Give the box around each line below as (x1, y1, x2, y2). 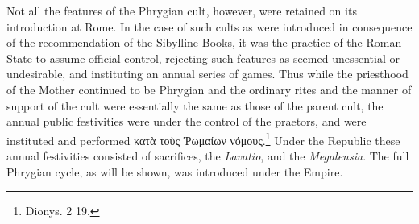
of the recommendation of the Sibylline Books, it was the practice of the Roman (6, 34, 402, 51)
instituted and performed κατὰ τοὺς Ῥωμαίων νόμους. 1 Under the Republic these (6, 129, 400, 148)
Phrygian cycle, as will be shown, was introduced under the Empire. (6, 163, 343, 180)
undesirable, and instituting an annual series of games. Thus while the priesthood (6, 65, 409, 82)
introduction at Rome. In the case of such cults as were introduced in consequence (6, 18, 413, 35)
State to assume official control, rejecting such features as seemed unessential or (6, 49, 400, 66)
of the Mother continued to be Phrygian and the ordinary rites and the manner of (6, 81, 412, 97)
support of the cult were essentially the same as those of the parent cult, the (6, 97, 384, 114)
